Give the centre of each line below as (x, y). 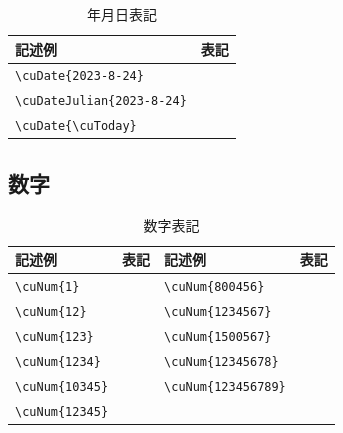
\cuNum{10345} (62, 386)
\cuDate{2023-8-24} (79, 76)
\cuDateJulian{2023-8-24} (101, 101)
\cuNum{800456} (214, 287)
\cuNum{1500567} (218, 336)
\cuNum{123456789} (225, 386)
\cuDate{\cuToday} (76, 126)
